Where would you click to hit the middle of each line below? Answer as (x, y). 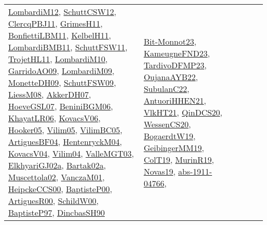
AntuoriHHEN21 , (175, 100)
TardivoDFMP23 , (175, 65)
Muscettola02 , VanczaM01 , (56, 177)
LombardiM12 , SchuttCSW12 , (62, 12)
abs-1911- (195, 171)
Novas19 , (159, 171)
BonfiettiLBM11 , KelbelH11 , (60, 35)
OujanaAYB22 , (171, 77)
